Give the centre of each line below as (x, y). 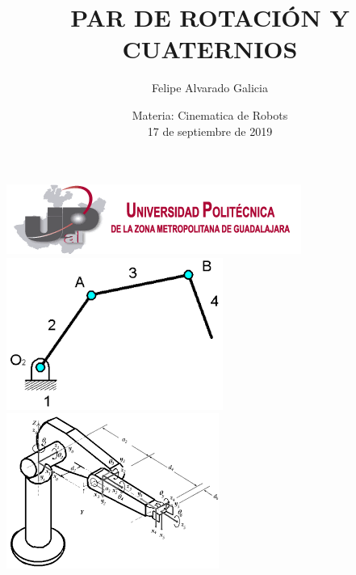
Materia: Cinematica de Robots (210, 114)
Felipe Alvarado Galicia (210, 88)
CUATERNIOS (210, 49)
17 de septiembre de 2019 (210, 131)
